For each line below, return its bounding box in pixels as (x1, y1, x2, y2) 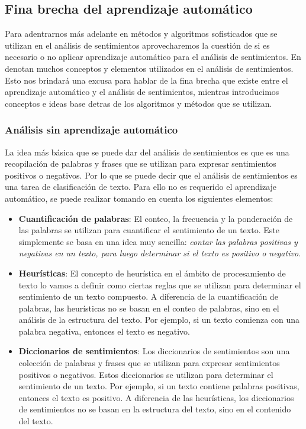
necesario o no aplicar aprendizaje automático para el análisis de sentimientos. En (5, 50, 301, 63)
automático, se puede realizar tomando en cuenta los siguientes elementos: (5, 192, 273, 204)
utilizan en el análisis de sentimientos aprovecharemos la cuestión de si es (5, 39, 270, 51)
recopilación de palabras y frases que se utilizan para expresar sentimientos (5, 157, 276, 170)
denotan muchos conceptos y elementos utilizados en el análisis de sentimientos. (5, 62, 294, 74)
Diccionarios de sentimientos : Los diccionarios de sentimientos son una (18, 345, 290, 357)
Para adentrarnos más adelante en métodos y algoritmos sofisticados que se (5, 27, 278, 40)
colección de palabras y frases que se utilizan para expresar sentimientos (18, 357, 280, 369)
